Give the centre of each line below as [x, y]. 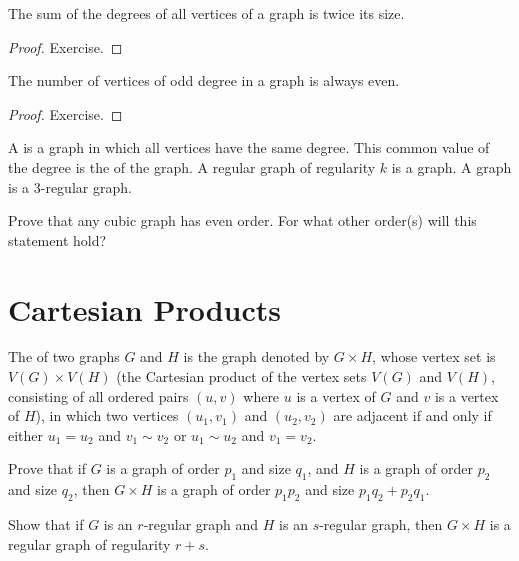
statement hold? [57, 239]
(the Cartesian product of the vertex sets [241, 376]
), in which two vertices [107, 415]
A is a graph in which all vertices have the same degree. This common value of [249, 147]
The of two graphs [64, 356]
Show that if [46, 524]
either [26, 434]
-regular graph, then [381, 524]
